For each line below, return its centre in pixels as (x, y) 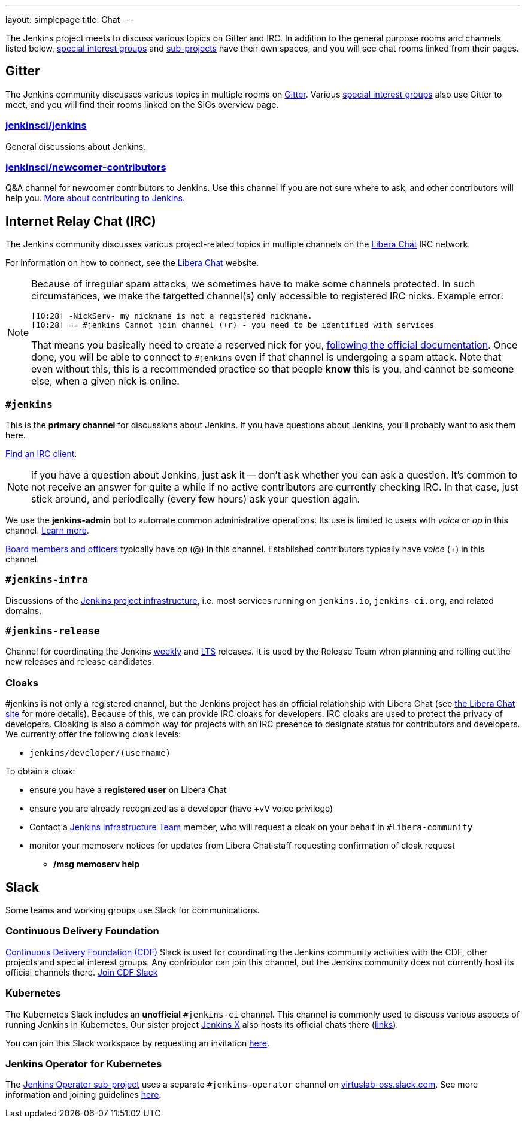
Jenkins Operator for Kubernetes (84, 1063)
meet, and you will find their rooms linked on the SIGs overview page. (142, 104)
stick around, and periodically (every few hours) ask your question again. (196, 499)
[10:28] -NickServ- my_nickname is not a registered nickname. (172, 316)
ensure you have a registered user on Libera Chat (128, 790)
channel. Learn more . (47, 530)
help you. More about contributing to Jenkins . (95, 198)
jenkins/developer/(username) (100, 753)
